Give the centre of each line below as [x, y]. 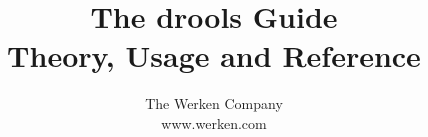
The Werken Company [214, 103]
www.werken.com [214, 122]
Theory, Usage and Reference [214, 55]
